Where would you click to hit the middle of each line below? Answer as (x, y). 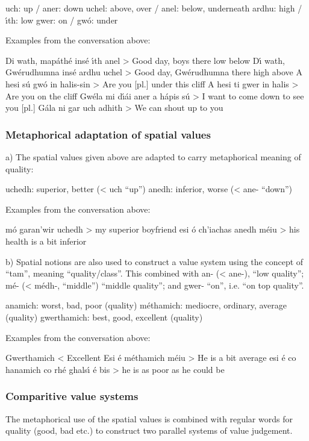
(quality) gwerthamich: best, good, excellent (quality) (104, 317)
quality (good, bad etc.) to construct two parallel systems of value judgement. (149, 430)
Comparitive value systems (72, 396)
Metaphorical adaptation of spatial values (108, 134)
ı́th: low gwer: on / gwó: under (62, 20)
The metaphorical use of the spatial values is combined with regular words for (149, 418)
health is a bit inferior (46, 241)
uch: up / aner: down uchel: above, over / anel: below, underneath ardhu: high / (154, 8)
